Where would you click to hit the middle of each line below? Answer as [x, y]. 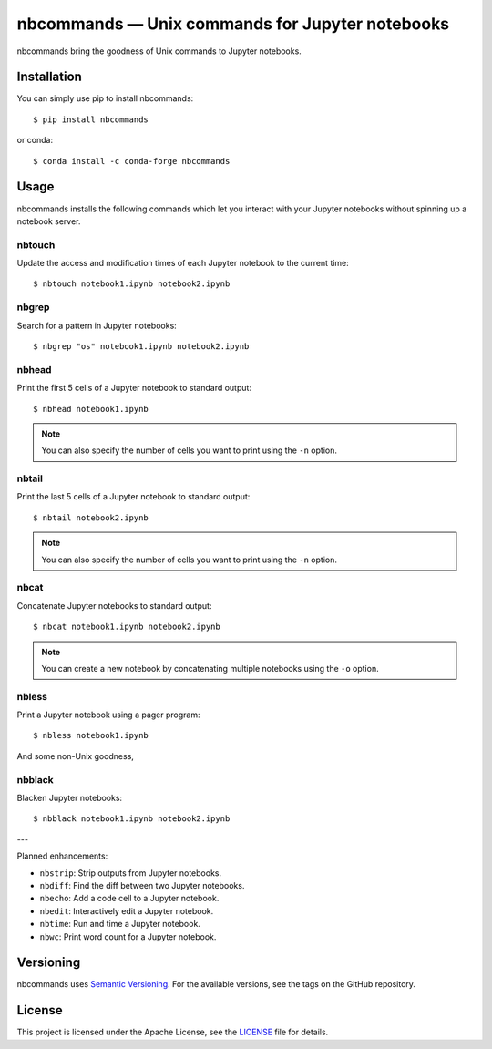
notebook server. [49, 221]
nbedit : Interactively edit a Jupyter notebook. [127, 910]
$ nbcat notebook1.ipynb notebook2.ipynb [127, 627]
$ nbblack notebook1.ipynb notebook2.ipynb [132, 819]
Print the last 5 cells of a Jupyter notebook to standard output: [133, 497]
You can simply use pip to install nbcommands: [105, 98]
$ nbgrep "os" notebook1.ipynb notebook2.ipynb [141, 346]
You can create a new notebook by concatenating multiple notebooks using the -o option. [210, 668]
